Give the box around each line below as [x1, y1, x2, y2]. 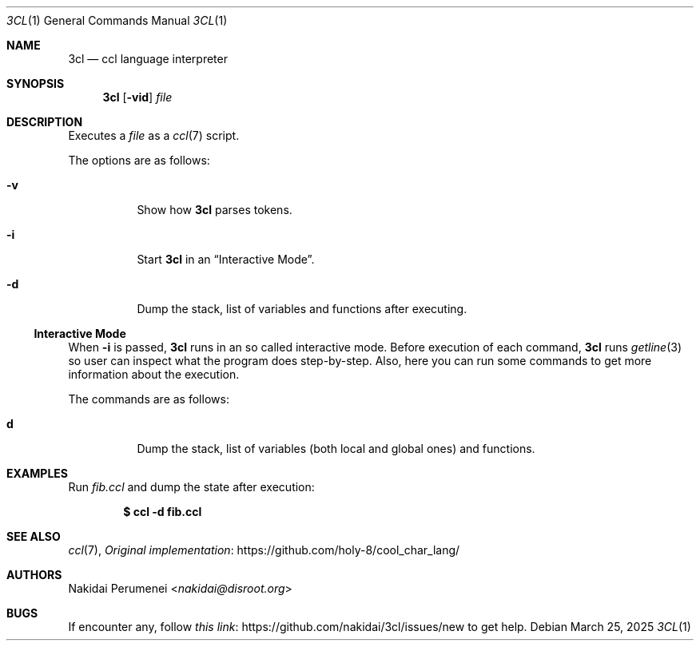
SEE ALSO [6, 530, 61, 543]
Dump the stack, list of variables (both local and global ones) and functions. [137, 442, 535, 455]
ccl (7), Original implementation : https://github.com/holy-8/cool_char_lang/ [68, 543, 460, 557]
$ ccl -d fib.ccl [123, 505, 202, 518]
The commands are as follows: [68, 392, 229, 406]
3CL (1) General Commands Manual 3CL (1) [6, 14, 228, 27]
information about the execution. [68, 367, 240, 381]
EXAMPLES [6, 466, 68, 480]
